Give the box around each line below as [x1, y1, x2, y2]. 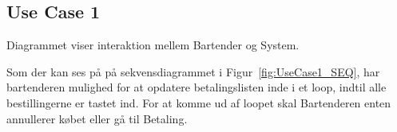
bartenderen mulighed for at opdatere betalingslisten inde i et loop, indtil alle [6, 79, 387, 95]
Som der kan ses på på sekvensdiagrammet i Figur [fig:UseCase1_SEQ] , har [6, 63, 380, 80]
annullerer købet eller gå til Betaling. [6, 110, 188, 126]
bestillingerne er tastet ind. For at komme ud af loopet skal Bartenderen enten [6, 94, 391, 111]
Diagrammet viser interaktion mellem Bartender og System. [6, 37, 300, 53]
